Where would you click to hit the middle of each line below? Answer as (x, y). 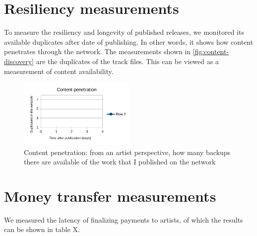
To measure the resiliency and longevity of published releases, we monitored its (124, 32)
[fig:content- (211, 51)
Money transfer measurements (110, 196)
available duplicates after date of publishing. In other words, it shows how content (129, 41)
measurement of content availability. (59, 71)
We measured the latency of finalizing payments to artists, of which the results (124, 219)
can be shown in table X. (42, 229)
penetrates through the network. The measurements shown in (97, 51)
